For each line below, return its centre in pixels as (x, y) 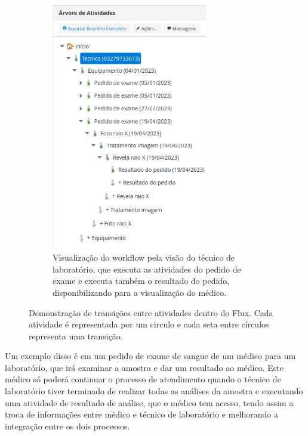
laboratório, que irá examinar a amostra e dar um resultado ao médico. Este (144, 367)
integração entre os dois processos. (67, 426)
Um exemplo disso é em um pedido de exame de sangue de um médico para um (150, 356)
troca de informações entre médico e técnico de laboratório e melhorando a (141, 414)
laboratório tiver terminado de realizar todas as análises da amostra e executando (154, 391)
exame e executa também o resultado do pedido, (141, 281)
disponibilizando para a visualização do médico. (140, 292)
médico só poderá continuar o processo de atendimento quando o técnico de (143, 379)
